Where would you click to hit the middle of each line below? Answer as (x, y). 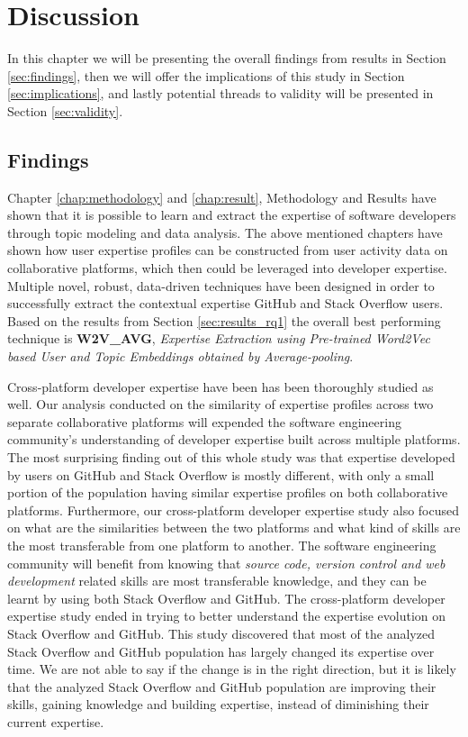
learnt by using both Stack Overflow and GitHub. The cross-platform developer (226, 598)
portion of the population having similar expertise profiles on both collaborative (228, 492)
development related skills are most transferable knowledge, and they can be (217, 581)
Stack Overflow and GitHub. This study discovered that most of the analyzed (221, 633)
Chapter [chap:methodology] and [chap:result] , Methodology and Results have (222, 197)
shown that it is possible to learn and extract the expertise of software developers (232, 215)
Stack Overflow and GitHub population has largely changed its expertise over (221, 651)
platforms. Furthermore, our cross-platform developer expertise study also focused (233, 510)
